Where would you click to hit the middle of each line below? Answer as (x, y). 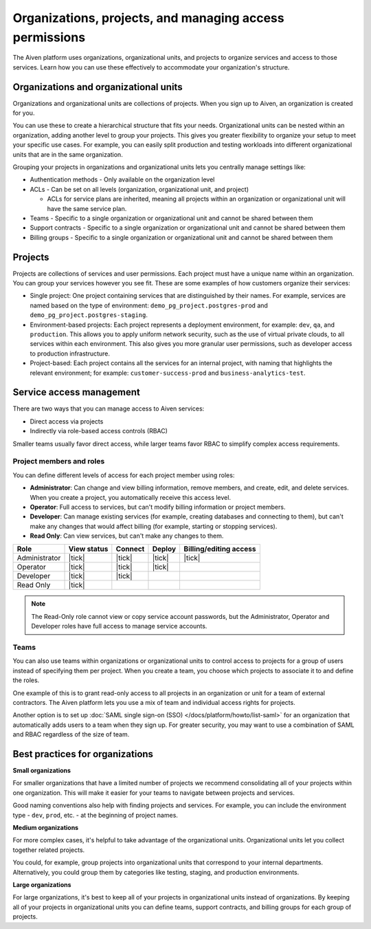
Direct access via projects (67, 421)
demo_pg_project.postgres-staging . (89, 315)
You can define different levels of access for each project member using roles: (124, 475)
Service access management (77, 392)
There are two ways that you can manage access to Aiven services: (109, 408)
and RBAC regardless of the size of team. (71, 734)
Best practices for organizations (83, 754)
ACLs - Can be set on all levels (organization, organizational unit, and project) (139, 189)
